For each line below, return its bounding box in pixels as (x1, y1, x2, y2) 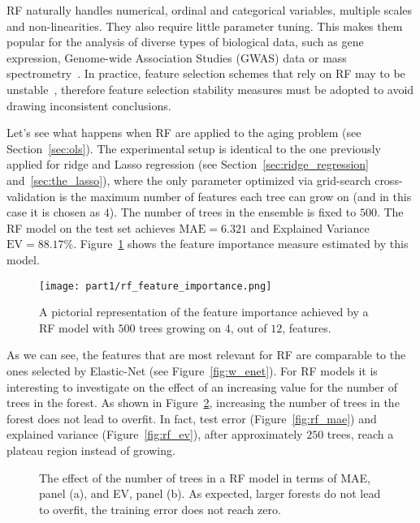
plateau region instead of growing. (6, 441, 175, 458)
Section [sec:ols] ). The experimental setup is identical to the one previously (6, 139, 381, 156)
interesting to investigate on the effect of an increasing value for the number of (6, 378, 398, 395)
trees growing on (139, 319, 222, 336)
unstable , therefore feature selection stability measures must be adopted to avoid (6, 80, 414, 97)
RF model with (39, 319, 115, 336)
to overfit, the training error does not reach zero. (39, 500, 281, 517)
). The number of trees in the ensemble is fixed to (109, 204, 357, 221)
